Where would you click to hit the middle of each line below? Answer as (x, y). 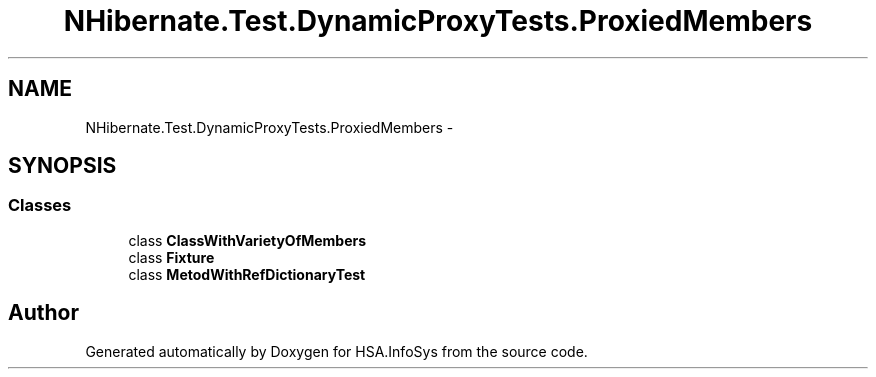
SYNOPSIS (62, 166)
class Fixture (171, 257)
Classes (40, 205)
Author (43, 313)
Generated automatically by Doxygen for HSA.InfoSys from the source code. (336, 351)
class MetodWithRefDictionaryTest (247, 274)
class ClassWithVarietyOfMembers (247, 240)
